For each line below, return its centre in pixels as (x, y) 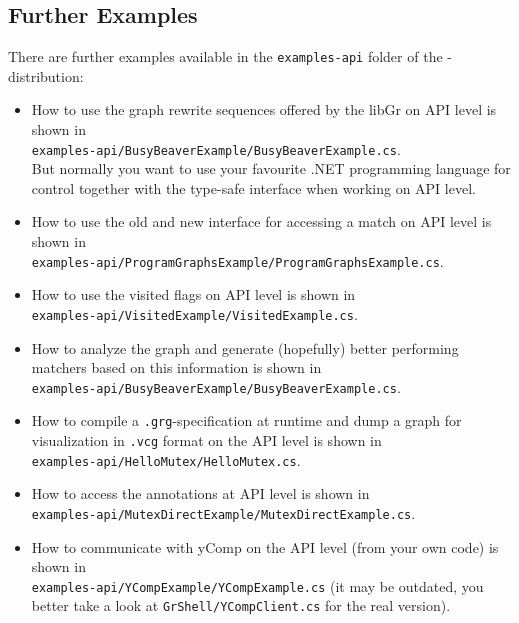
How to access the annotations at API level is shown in (200, 493)
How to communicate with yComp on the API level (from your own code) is (265, 546)
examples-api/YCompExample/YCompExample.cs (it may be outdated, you (257, 585)
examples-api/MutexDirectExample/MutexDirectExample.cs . (223, 512)
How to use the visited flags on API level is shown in (193, 294)
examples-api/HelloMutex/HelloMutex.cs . (166, 459)
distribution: (46, 75)
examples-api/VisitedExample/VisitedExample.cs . (194, 313)
